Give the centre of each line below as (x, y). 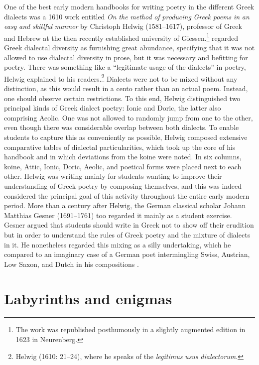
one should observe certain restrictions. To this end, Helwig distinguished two (122, 98)
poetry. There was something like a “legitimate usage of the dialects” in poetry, (125, 67)
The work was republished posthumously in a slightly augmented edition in (130, 329)
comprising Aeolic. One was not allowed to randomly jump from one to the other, (129, 117)
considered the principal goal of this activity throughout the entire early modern (127, 195)
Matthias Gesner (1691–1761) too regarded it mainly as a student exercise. (118, 215)
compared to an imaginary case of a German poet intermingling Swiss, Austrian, (127, 254)
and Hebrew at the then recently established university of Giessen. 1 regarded (121, 37)
